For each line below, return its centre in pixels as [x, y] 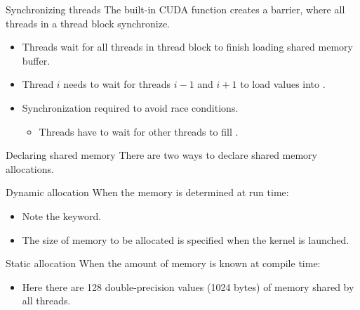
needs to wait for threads [117, 84]
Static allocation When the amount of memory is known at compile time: [163, 263]
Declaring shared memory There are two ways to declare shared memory [161, 155]
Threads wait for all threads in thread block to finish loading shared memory [187, 47]
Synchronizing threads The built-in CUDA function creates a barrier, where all [175, 9]
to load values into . [283, 84]
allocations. [30, 168]
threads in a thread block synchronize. [88, 23]
